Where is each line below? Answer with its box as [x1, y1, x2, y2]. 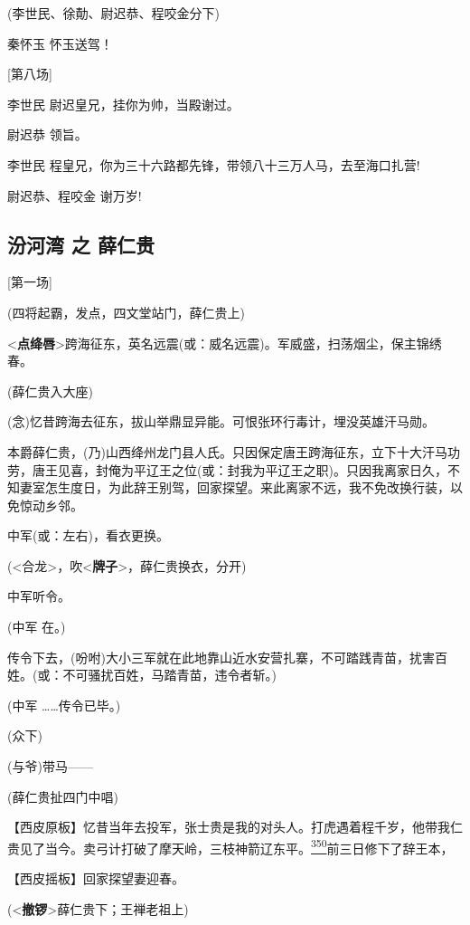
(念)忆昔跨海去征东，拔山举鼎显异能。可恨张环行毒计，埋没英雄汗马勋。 [7, 412, 435, 431]
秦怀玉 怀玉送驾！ [7, 33, 113, 52]
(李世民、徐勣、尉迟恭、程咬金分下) [7, 4, 220, 22]
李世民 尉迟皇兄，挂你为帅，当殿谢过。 [7, 94, 240, 113]
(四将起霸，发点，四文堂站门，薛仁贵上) [7, 302, 245, 321]
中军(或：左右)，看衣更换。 [7, 526, 169, 545]
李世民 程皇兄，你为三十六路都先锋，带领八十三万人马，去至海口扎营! [7, 155, 420, 174]
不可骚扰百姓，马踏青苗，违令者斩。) [62, 665, 277, 684]
